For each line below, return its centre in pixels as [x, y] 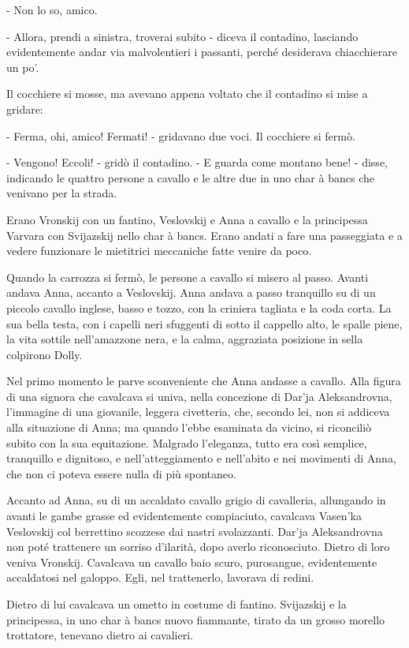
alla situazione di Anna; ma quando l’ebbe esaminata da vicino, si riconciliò [189, 427]
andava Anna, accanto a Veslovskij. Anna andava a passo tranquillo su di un [191, 292]
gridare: [25, 109]
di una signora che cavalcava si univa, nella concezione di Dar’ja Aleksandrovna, [199, 396]
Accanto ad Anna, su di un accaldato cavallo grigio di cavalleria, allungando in [196, 500]
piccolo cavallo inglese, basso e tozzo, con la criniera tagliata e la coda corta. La [199, 307]
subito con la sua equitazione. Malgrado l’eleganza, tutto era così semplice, [187, 442]
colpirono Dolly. [45, 354]
